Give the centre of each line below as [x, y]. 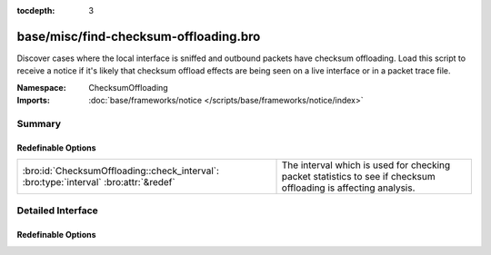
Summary [39, 123]
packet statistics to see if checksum [358, 177]
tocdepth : [36, 10]
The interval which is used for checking [366, 165]
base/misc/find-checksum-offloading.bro [139, 36]
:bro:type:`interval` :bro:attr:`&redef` [99, 182]
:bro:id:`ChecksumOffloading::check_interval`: [121, 171]
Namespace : [42, 87]
